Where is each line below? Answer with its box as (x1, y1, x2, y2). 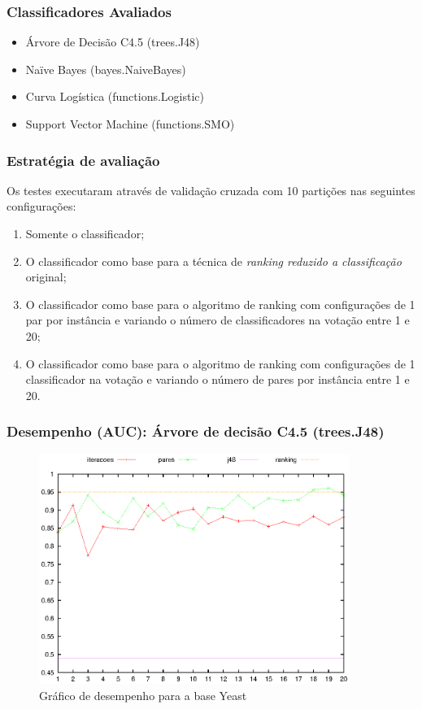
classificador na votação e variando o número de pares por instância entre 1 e (25, 371, 410, 388)
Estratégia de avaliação (7, 150, 160, 170)
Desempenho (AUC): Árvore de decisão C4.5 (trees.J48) (7, 421, 385, 441)
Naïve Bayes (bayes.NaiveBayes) (25, 60, 186, 77)
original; (25, 268, 67, 285)
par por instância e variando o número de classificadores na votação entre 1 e (25, 311, 410, 328)
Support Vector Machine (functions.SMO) (25, 115, 235, 132)
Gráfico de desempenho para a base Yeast (39, 686, 247, 703)
